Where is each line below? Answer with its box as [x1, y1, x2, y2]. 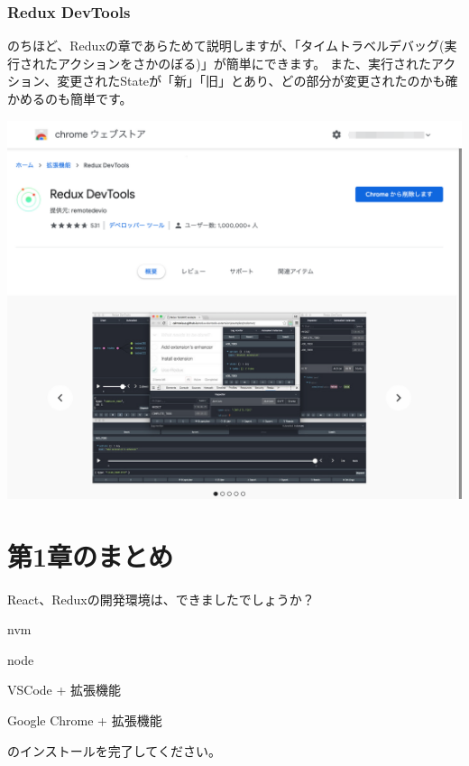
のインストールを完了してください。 [7, 741, 221, 760]
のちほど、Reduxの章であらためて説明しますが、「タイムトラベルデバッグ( [7, 36, 445, 55]
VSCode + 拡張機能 [7, 680, 121, 699]
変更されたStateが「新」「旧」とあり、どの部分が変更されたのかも [57, 71, 446, 90]
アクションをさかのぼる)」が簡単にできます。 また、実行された [57, 53, 432, 72]
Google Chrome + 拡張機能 [7, 711, 162, 730]
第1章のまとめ [7, 537, 174, 574]
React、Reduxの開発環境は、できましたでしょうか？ [7, 589, 315, 608]
